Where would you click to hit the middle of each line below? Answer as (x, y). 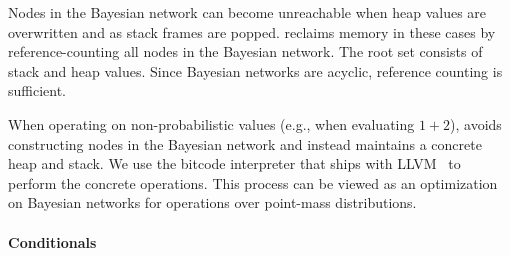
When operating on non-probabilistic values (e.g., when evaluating (211, 123)
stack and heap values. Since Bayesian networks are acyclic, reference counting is (255, 70)
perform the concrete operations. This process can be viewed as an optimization (253, 182)
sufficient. (37, 90)
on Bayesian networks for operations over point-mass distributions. (212, 202)
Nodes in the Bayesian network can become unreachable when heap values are (247, 12)
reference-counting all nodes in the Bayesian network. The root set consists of (245, 51)
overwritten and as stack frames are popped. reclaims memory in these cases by (252, 31)
